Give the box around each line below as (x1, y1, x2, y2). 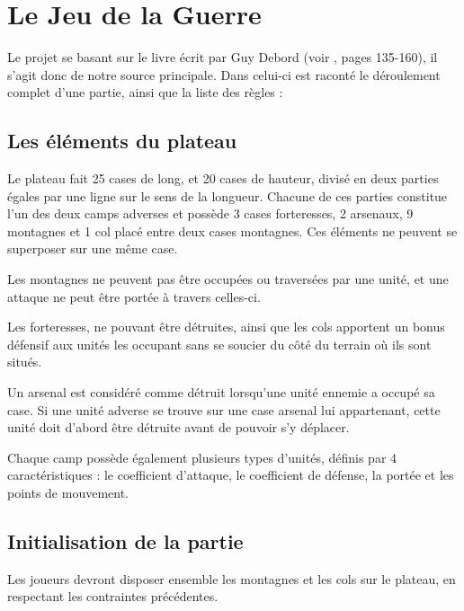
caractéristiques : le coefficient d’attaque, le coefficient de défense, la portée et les (7, 465, 454, 484)
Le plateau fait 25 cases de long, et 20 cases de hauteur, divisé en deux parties (7, 169, 439, 188)
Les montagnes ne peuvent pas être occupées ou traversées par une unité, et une (7, 270, 449, 288)
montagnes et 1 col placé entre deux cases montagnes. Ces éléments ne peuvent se (7, 221, 458, 240)
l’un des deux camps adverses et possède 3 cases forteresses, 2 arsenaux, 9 (7, 204, 414, 223)
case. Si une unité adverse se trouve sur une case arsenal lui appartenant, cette (7, 400, 441, 419)
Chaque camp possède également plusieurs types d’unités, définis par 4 (7, 447, 397, 466)
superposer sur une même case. (7, 239, 178, 258)
